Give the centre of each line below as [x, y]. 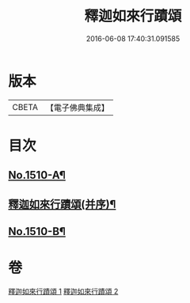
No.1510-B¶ [37, 231]
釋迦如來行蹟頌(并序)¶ [62, 204]
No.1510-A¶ [37, 175]
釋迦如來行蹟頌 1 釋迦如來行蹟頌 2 [63, 291]
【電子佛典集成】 [77, 108]
